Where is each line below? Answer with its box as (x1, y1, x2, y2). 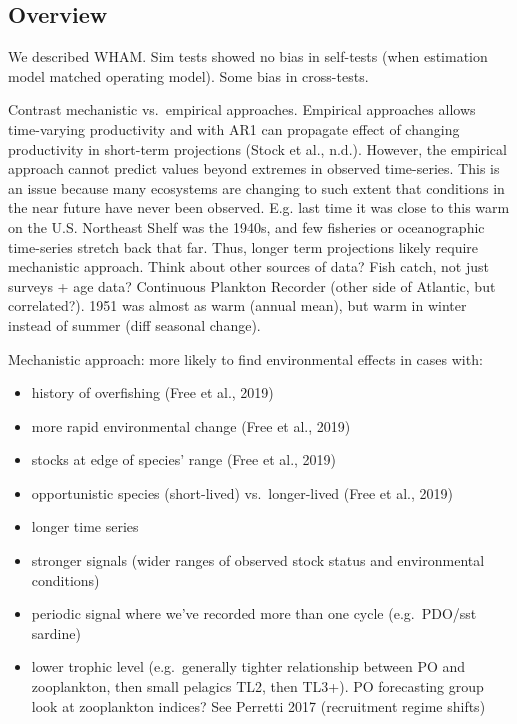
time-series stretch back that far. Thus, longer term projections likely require (8, 236, 479, 257)
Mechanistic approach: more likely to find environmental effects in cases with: (8, 348, 483, 369)
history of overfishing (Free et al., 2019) (31, 382, 274, 403)
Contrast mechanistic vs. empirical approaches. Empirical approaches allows (8, 99, 476, 120)
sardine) (31, 622, 81, 643)
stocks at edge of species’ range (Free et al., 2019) (31, 449, 337, 470)
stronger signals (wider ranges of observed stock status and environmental (31, 550, 485, 571)
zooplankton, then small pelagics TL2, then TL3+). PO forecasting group (31, 676, 484, 697)
